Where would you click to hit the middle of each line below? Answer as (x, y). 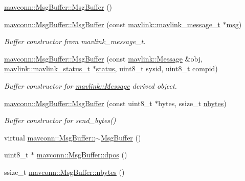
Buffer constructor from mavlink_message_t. (75, 41)
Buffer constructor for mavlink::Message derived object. (91, 85)
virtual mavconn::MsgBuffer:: (50, 137)
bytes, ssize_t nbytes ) (192, 103)
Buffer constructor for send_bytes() (60, 120)
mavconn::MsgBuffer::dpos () (82, 155)
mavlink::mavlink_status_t (47, 68)
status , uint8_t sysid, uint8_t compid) (157, 68)
